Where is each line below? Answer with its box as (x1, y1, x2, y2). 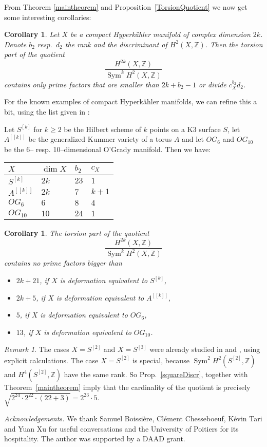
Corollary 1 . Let (4, 29, 60, 40)
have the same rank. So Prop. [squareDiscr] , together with (64, 368, 248, 379)
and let (182, 134, 204, 144)
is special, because (132, 355, 189, 365)
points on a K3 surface (149, 123, 221, 134)
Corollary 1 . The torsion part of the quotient (4, 227, 149, 238)
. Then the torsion (205, 39, 263, 49)
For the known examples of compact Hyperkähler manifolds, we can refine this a (4, 96, 257, 107)
